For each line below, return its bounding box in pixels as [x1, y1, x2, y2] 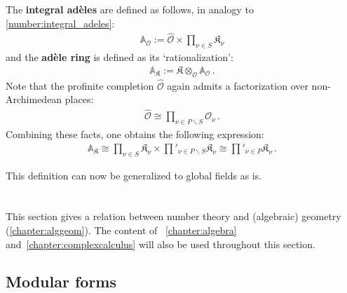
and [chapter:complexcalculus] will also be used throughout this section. [6, 236, 315, 251]
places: [64, 92, 94, 107]
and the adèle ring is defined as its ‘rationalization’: [6, 50, 233, 64]
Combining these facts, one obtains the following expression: [6, 127, 264, 142]
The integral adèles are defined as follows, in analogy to [6, 2, 254, 16]
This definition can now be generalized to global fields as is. [6, 168, 262, 182]
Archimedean [6, 92, 62, 107]
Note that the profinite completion [6, 78, 154, 93]
